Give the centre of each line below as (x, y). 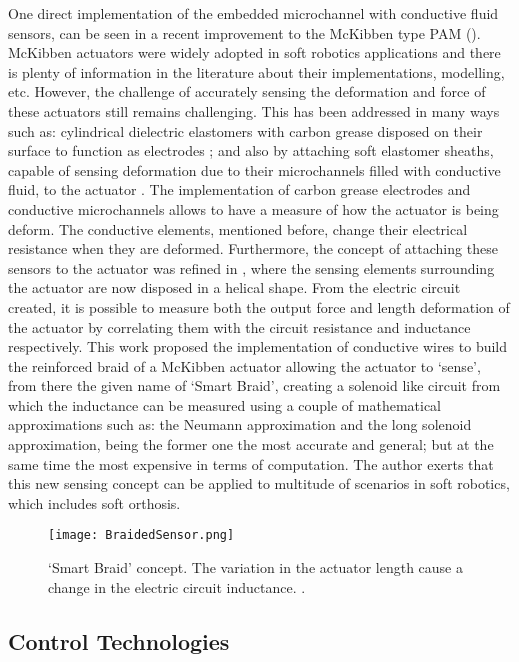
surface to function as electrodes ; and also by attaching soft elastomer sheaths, (251, 150)
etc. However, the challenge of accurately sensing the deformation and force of (247, 91)
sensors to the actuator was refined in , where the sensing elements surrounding (251, 267)
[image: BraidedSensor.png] (141, 535)
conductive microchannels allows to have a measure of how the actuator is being (253, 208)
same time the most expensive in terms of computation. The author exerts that (251, 463)
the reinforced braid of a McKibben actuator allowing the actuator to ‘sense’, (244, 365)
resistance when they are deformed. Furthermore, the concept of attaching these (253, 248)
